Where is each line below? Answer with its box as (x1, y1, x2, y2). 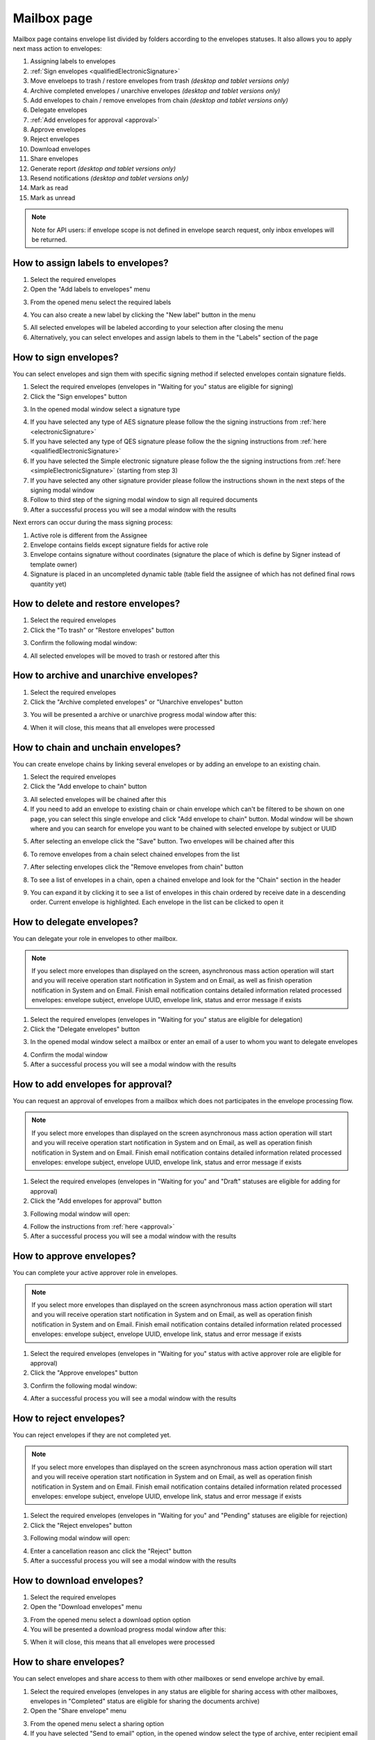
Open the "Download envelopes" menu (30, 1603, 142, 1611)
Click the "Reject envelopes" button (30, 1521, 133, 1529)
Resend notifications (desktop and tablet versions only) (30, 174, 189, 182)
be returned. (31, 235, 67, 244)
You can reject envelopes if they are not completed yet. (12, 1431, 172, 1439)
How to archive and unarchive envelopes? (12, 670, 198, 681)
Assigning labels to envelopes (30, 57, 116, 65)
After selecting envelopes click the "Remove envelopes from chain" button (30, 863, 244, 871)
